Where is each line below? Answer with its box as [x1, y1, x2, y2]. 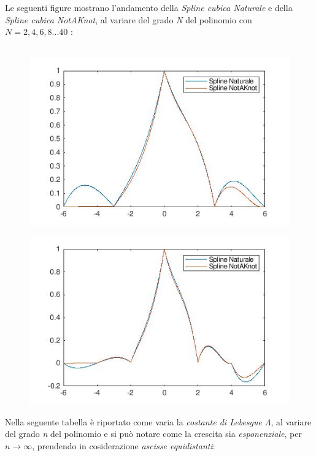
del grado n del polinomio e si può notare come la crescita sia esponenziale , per [5, 427, 302, 440]
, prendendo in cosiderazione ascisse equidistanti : [32, 439, 215, 452]
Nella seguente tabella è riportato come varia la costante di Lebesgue [5, 415, 262, 428]
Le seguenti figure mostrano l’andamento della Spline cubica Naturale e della [5, 1, 293, 13]
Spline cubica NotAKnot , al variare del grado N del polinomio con [5, 13, 252, 26]
